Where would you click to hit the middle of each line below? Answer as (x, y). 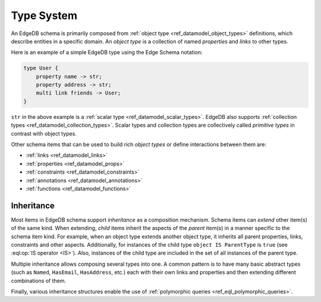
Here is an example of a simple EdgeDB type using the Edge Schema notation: (107, 52)
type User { (41, 68)
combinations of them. (39, 281)
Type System (44, 15)
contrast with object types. (44, 133)
